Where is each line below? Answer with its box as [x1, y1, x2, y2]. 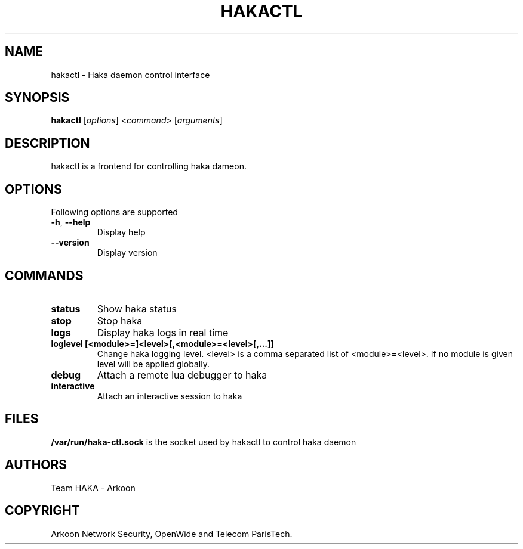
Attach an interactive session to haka [97, 390, 242, 401]
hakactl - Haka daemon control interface [51, 69, 210, 80]
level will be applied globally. [97, 358, 210, 369]
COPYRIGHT [5, 503, 80, 519]
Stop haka [97, 314, 143, 327]
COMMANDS [5, 268, 84, 283]
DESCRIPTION [5, 135, 90, 151]
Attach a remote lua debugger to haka [97, 368, 267, 381]
